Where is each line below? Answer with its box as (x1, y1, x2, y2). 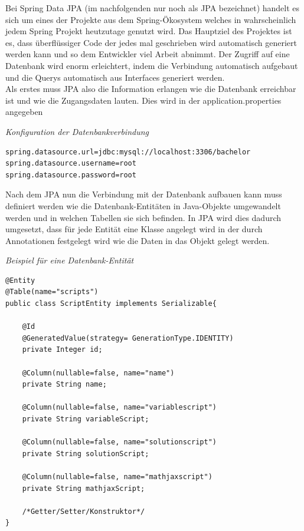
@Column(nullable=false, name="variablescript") (22, 403, 217, 412)
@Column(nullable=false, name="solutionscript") (22, 438, 217, 447)
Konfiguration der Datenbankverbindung (5, 125, 149, 137)
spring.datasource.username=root (5, 159, 136, 168)
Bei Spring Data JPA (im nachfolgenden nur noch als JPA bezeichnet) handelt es (5, 2, 300, 14)
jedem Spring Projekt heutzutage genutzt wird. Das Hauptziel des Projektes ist (5, 25, 292, 37)
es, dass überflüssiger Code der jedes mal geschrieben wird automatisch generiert (5, 36, 297, 48)
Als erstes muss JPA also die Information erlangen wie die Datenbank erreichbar (5, 83, 296, 95)
